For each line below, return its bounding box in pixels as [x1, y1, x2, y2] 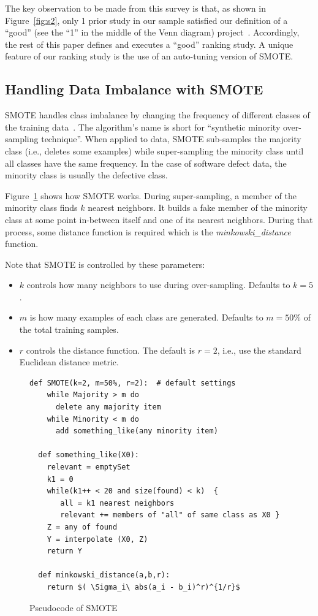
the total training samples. [19, 323, 119, 336]
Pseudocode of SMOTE [29, 601, 118, 614]
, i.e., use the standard [217, 343, 301, 356]
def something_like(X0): [38, 451, 139, 460]
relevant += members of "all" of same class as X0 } [60, 511, 280, 520]
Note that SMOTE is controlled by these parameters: [5, 257, 205, 270]
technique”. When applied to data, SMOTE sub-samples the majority [41, 132, 301, 145]
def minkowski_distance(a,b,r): [38, 571, 170, 580]
